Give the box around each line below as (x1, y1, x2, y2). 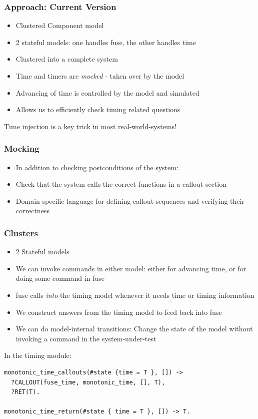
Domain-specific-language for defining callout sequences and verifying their (15, 195, 244, 206)
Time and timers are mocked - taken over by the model (15, 71, 184, 81)
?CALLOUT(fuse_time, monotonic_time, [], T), (11, 378, 165, 386)
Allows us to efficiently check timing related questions (15, 104, 180, 115)
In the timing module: (4, 350, 71, 360)
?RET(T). (11, 388, 40, 396)
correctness (15, 205, 49, 216)
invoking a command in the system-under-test (15, 333, 156, 343)
